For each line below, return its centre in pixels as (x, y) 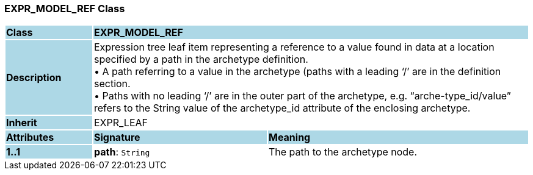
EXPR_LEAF (121, 123)
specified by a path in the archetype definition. (201, 59)
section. (112, 84)
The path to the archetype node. (343, 152)
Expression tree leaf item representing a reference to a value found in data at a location (294, 47)
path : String (122, 152)
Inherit (22, 123)
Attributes (30, 137)
